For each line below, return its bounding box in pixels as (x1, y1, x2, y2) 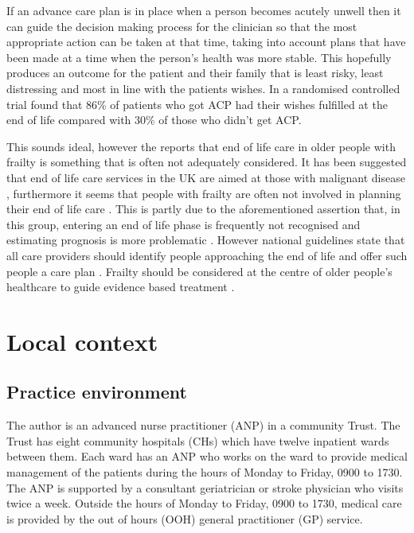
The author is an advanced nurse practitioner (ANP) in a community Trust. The (6, 417, 400, 434)
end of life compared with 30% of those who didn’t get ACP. (6, 111, 302, 128)
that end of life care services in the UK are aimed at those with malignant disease (6, 169, 405, 185)
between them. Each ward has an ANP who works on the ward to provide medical (6, 448, 408, 465)
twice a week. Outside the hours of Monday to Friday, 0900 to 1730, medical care (6, 495, 402, 512)
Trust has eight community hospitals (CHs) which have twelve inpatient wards (6, 432, 389, 449)
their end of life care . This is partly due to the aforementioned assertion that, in (6, 200, 400, 217)
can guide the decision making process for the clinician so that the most (6, 18, 357, 34)
